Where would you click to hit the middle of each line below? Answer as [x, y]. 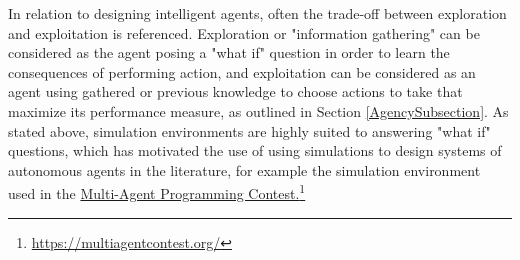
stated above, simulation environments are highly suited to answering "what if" [249, 130]
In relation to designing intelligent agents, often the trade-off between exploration [257, 13]
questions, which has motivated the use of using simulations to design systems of [255, 150]
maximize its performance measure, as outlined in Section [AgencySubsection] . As [258, 110]
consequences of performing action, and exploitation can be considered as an [242, 71]
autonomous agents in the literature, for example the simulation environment [244, 169]
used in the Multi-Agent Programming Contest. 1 [157, 191]
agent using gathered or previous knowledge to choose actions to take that [235, 91]
